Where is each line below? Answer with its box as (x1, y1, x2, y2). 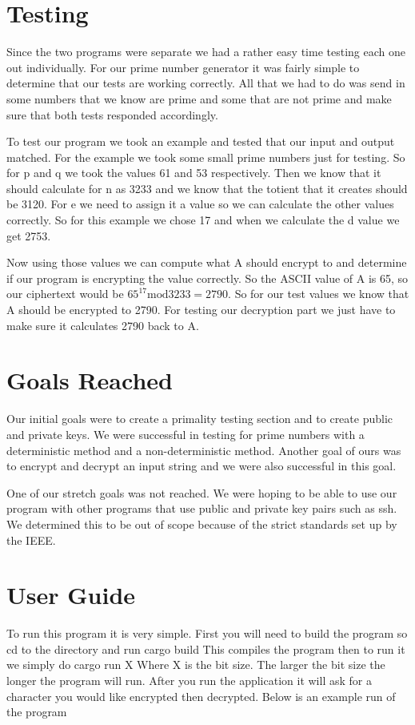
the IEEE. (6, 531, 56, 548)
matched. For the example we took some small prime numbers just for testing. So (6, 148, 405, 165)
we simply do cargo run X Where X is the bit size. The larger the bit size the (6, 656, 385, 673)
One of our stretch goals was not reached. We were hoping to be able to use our (6, 484, 397, 501)
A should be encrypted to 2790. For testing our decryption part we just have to (6, 301, 396, 318)
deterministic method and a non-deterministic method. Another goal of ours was (6, 441, 401, 458)
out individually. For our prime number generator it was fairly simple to (6, 58, 360, 75)
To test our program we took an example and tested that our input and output (6, 133, 395, 150)
